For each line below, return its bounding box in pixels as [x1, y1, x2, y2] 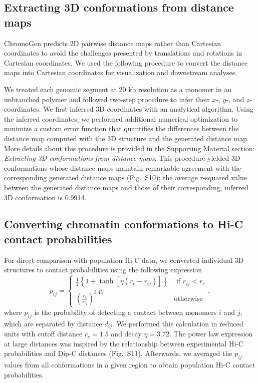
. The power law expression [169, 328, 253, 339]
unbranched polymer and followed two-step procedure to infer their [4, 94, 210, 104]
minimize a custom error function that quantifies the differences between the [4, 123, 239, 134]
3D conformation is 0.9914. [4, 192, 87, 202]
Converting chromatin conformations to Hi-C [4, 216, 243, 232]
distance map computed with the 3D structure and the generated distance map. [4, 133, 249, 143]
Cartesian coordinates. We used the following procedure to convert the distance [4, 57, 248, 68]
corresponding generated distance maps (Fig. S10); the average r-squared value [4, 172, 247, 183]
